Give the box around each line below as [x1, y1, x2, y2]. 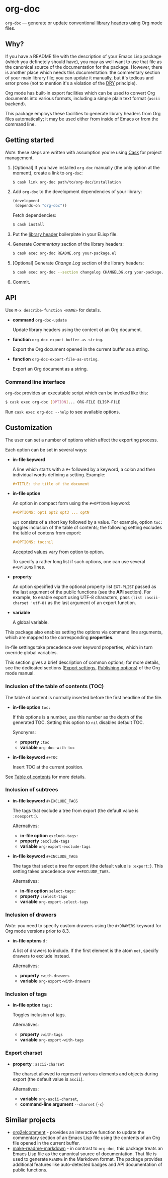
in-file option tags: [12, 1002, 53, 1008]
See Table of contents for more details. [5, 774, 86, 780]
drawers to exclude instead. [12, 953, 70, 959]
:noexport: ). [12, 812, 39, 819]
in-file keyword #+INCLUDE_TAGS [12, 853, 78, 859]
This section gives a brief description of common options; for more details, [5, 659, 160, 665]
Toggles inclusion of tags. [12, 1012, 66, 1018]
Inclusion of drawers [5, 911, 57, 918]
